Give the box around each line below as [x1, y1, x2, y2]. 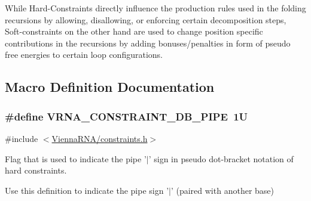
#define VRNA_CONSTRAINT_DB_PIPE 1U [5, 109, 248, 123]
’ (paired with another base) [170, 184, 274, 196]
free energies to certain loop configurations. [5, 48, 163, 61]
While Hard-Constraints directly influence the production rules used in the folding [5, 2, 306, 14]
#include [5, 132, 38, 144]
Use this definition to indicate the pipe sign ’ [5, 184, 169, 196]
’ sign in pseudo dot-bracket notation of [148, 152, 294, 165]
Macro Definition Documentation [5, 78, 215, 96]
